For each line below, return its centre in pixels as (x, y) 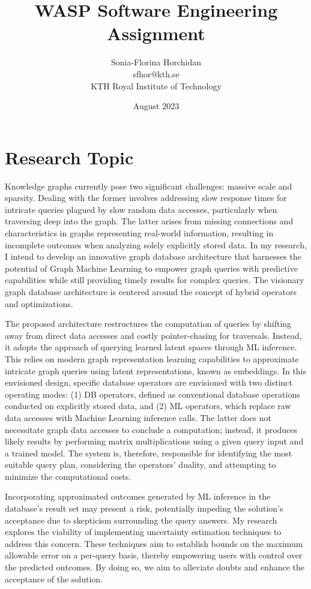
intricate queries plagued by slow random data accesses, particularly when (141, 209)
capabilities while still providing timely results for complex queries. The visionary (155, 280)
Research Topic (69, 157)
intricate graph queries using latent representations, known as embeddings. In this (156, 370)
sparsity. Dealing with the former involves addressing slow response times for (146, 198)
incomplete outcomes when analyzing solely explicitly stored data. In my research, (156, 244)
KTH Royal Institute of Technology (156, 85)
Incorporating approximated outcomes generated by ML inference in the (138, 496)
